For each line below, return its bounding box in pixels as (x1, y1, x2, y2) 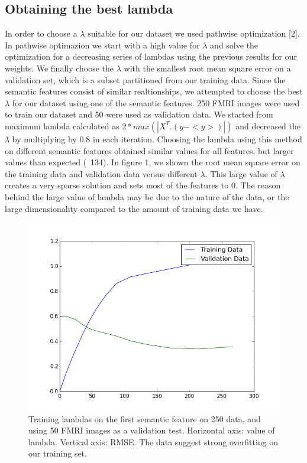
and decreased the (235, 119, 300, 132)
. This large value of (205, 167, 277, 180)
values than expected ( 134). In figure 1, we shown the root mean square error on (5, 156, 300, 168)
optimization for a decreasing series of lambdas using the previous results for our (5, 50, 298, 63)
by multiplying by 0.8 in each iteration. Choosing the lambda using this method (12, 132, 302, 145)
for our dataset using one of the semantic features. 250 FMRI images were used (12, 96, 300, 109)
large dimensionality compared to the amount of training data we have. (5, 202, 263, 214)
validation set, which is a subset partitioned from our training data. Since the (5, 73, 286, 86)
